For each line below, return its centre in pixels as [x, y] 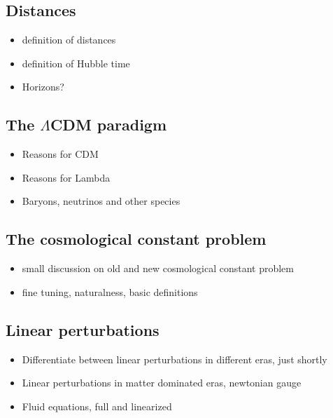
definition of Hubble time [76, 63]
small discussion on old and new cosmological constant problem [158, 268]
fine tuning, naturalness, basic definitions [110, 291]
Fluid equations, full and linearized [97, 406]
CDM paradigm [108, 124]
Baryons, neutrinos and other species [101, 201]
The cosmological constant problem [136, 239]
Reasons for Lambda [66, 177]
